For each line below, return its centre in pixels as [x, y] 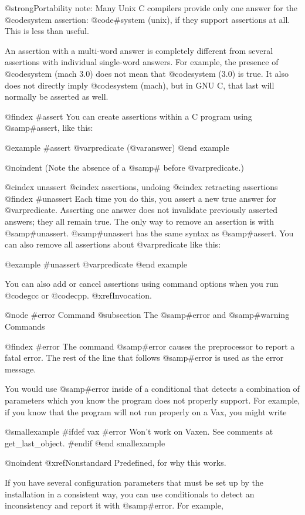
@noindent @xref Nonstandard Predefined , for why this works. [116, 463]
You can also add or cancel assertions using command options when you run [142, 284]
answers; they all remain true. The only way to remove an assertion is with [140, 221]
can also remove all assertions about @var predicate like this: [113, 244]
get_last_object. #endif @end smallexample [85, 443]
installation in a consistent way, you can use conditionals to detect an [130, 494]
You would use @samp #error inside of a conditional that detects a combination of [152, 389]
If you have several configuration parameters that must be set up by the [134, 482]
